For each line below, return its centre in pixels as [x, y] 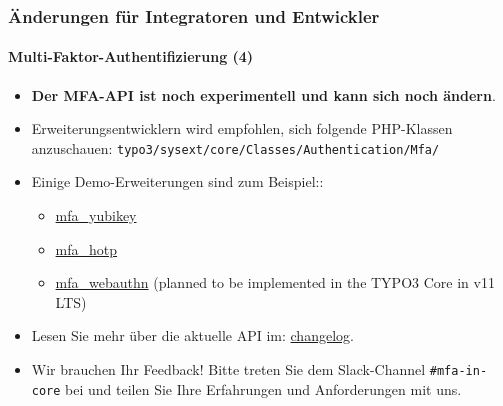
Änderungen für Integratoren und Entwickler [194, 15]
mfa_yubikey [96, 215]
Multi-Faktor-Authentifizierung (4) [131, 56]
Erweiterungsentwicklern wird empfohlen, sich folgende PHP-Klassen [242, 128]
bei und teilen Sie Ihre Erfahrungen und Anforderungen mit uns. [263, 388]
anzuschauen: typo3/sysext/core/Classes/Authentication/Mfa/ [235, 147]
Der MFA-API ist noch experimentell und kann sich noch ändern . [263, 94]
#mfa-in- [458, 371]
